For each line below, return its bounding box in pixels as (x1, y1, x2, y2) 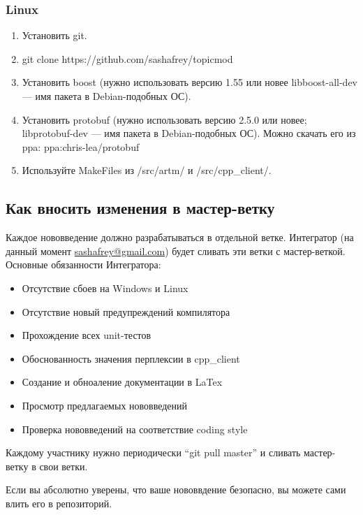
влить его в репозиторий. (6, 495, 112, 510)
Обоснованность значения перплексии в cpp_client (22, 351, 240, 365)
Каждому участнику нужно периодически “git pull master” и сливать (6, 445, 301, 460)
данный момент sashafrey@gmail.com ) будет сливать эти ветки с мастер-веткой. (6, 243, 346, 258)
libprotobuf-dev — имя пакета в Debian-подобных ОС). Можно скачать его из (22, 126, 356, 140)
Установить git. (22, 28, 87, 43)
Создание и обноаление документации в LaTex (22, 375, 223, 389)
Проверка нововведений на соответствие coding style (22, 421, 248, 436)
